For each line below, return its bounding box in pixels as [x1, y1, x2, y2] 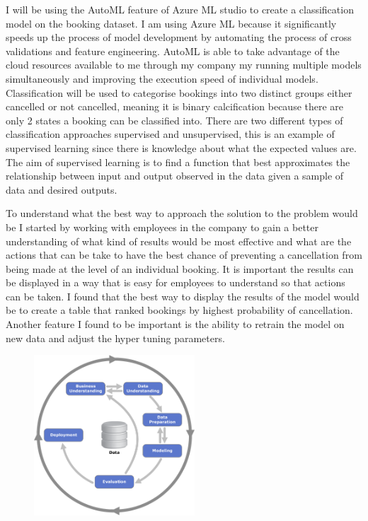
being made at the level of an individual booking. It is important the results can [6, 261, 354, 276]
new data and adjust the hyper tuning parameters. [6, 330, 225, 345]
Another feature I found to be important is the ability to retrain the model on [6, 317, 345, 332]
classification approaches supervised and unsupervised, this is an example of [6, 127, 335, 141]
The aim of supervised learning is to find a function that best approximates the [6, 154, 350, 169]
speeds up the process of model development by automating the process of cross [6, 30, 352, 45]
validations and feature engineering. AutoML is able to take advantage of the [6, 43, 340, 58]
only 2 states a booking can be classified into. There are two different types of [6, 112, 343, 127]
